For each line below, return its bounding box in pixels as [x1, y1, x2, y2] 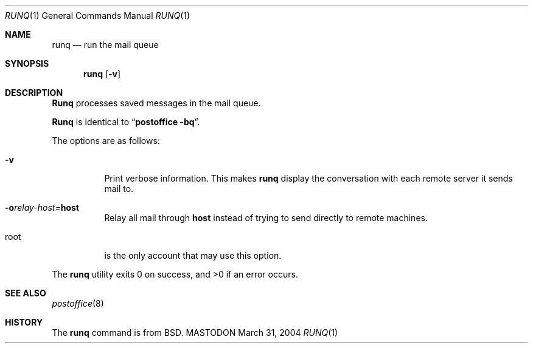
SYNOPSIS [5, 58, 49, 69]
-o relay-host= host [5, 202, 79, 213]
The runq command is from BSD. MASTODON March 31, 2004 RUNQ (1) [52, 327, 338, 338]
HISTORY [5, 317, 43, 327]
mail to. [104, 183, 134, 194]
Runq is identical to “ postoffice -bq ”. [52, 117, 200, 127]
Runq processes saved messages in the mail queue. [52, 98, 261, 108]
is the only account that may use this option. [104, 250, 282, 261]
